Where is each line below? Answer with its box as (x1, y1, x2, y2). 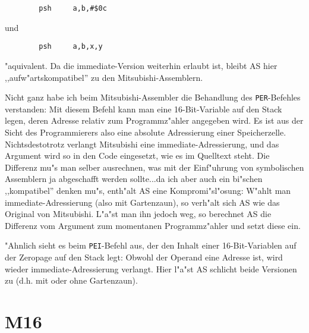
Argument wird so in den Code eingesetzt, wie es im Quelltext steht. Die (5, 149, 270, 162)
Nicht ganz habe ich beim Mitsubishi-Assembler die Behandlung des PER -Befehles (5, 91, 301, 103)
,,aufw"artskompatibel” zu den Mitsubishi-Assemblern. (5, 71, 203, 83)
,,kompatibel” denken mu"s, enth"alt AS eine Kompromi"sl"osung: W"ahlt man (5, 184, 291, 196)
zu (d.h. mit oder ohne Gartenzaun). (5, 274, 138, 287)
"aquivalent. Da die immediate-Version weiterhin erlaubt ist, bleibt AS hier (5, 59, 278, 71)
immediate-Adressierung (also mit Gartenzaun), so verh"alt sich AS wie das (5, 196, 280, 208)
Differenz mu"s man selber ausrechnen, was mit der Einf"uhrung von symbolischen (5, 161, 304, 173)
